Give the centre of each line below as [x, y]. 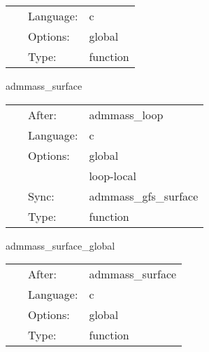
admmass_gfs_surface [144, 196]
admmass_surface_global [60, 245]
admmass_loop [126, 114]
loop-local [113, 175]
